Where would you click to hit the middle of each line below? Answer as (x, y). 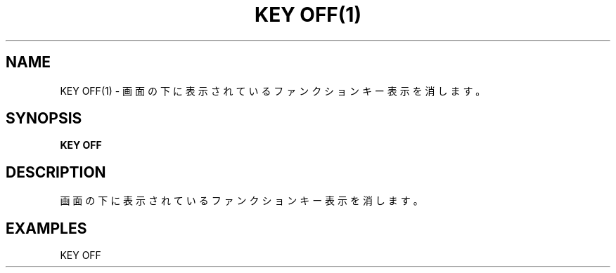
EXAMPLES (46, 228)
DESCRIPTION (56, 172)
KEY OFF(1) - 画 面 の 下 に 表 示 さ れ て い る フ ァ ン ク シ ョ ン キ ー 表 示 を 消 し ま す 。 (273, 91)
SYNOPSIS (44, 119)
